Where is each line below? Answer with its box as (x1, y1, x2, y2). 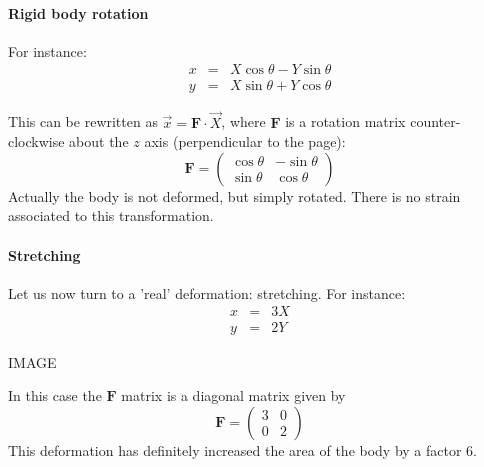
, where (221, 111, 266, 132)
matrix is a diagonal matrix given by (121, 385, 346, 406)
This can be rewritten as (8, 111, 158, 132)
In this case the (8, 385, 102, 406)
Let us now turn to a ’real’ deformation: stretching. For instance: (8, 282, 406, 303)
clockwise (8, 131, 65, 152)
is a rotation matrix (285, 111, 406, 132)
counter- (410, 111, 461, 132)
